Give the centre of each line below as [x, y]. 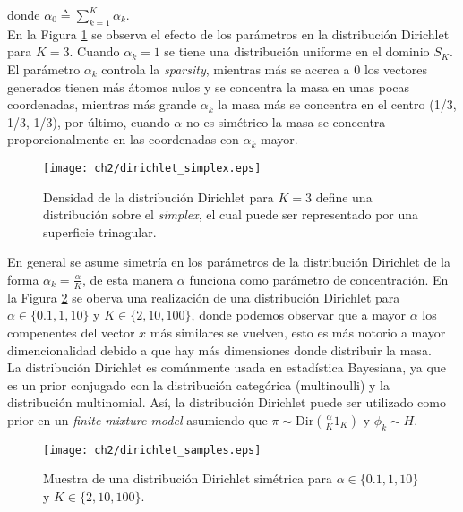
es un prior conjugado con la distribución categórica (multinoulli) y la [198, 384]
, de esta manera [128, 279]
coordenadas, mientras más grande [102, 104]
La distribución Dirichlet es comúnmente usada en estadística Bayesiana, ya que [227, 367]
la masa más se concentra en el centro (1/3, [337, 104]
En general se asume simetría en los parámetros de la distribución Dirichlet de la [229, 262]
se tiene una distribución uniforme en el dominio [297, 51]
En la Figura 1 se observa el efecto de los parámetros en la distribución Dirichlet [228, 34]
